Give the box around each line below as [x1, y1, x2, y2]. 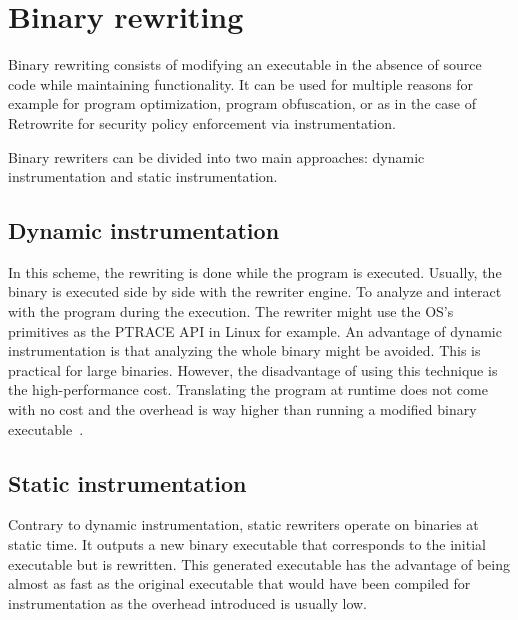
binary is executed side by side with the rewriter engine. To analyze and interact [8, 281, 502, 302]
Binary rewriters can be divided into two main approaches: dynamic [8, 146, 425, 167]
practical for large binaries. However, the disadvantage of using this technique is [8, 359, 498, 380]
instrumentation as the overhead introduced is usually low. [8, 592, 368, 613]
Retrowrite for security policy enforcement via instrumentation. [8, 112, 396, 133]
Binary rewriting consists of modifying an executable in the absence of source [8, 54, 482, 75]
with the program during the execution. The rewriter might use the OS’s [8, 301, 454, 322]
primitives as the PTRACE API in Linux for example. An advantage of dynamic [8, 320, 502, 341]
